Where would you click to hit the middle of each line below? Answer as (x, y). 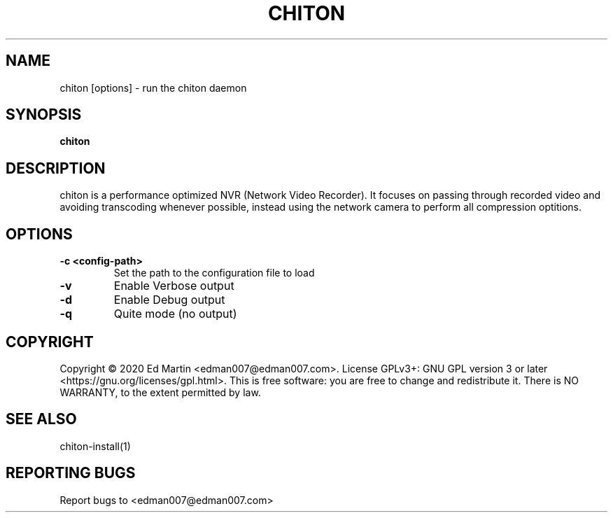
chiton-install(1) (95, 446)
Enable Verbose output (174, 286)
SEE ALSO (41, 419)
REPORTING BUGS (71, 473)
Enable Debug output (169, 300)
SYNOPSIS (44, 115)
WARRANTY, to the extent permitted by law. (160, 392)
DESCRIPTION (56, 168)
